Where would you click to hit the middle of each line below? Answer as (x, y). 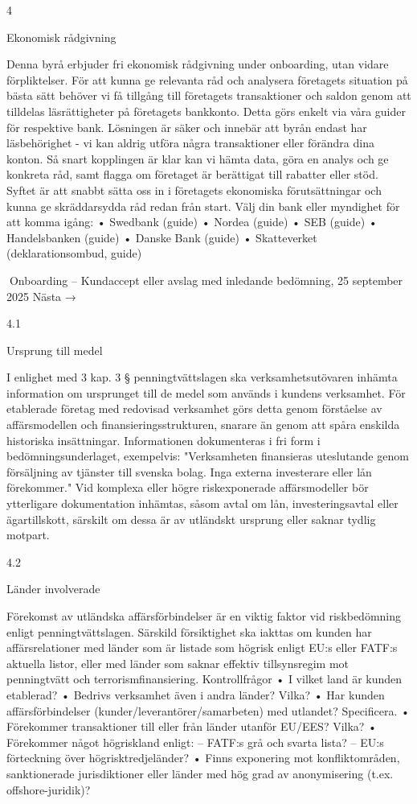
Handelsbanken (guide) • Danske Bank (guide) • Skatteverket (162, 237)
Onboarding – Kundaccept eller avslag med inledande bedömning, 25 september (206, 280)
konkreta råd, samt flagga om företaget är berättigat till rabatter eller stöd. (192, 174)
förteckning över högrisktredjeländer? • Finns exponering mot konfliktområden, (203, 758)
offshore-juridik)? (49, 789)
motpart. (28, 535)
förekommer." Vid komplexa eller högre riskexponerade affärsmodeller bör (188, 487)
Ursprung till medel (55, 350)
